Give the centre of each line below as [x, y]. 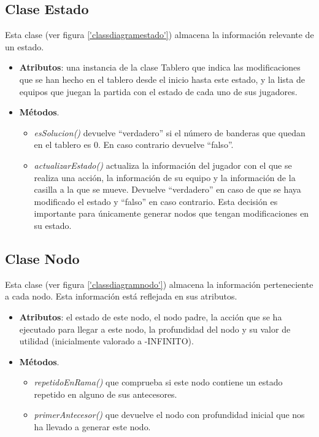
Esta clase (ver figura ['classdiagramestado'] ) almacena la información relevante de [159, 35]
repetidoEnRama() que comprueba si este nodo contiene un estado [158, 382]
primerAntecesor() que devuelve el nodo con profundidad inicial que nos [169, 415]
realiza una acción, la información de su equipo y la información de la [165, 177]
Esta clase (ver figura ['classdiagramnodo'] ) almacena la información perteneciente [159, 284]
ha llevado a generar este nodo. [92, 427]
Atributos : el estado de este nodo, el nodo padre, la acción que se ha [151, 316]
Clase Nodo [42, 258]
